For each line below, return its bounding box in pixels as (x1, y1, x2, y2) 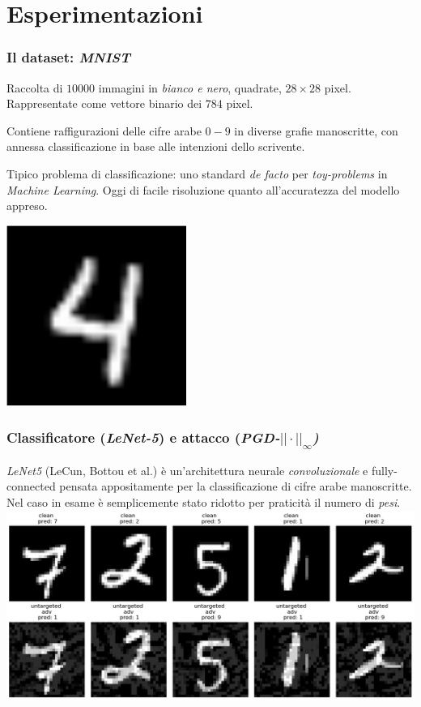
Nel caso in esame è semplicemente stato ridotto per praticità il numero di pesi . (6, 494, 401, 511)
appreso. (6, 197, 48, 214)
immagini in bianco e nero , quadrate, (98, 79, 282, 96)
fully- (372, 461, 398, 478)
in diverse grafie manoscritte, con (234, 122, 398, 139)
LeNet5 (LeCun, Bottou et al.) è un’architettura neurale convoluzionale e (6, 461, 368, 478)
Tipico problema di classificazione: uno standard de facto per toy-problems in (6, 165, 388, 182)
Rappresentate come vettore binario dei (6, 95, 202, 112)
